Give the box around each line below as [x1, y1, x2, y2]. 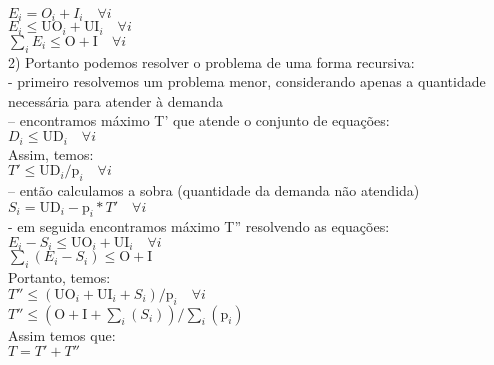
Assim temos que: [8, 324, 116, 345]
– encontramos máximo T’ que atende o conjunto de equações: [8, 110, 390, 131]
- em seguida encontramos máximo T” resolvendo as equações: [8, 216, 390, 237]
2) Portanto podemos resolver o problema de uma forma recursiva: [8, 51, 415, 72]
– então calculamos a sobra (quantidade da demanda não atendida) [8, 179, 420, 200]
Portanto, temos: [8, 267, 111, 288]
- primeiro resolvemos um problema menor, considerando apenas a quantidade [8, 71, 486, 92]
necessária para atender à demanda [8, 90, 223, 111]
